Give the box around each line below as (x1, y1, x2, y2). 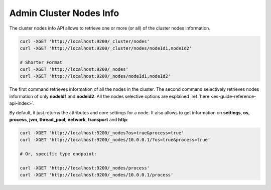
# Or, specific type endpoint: (20, 151, 97, 157)
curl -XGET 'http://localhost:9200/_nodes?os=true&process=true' (20, 130, 184, 136)
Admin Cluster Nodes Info (9, 8, 119, 19)
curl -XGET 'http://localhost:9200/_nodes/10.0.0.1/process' (20, 172, 174, 178)
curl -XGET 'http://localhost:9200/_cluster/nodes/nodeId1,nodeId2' (20, 45, 192, 51)
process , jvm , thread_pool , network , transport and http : (9, 117, 128, 123)
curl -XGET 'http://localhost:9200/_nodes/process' (20, 165, 150, 170)
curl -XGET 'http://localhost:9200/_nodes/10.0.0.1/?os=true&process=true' (20, 137, 211, 143)
